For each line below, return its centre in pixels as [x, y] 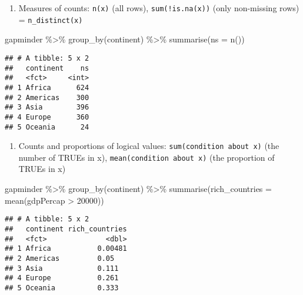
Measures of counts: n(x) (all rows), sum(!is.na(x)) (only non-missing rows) [159, 8]
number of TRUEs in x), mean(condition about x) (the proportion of [146, 157]
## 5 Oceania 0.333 [62, 288]
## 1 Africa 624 [47, 87]
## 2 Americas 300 [47, 97]
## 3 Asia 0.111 [62, 268]
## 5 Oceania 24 [47, 127]
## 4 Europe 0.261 [62, 278]
